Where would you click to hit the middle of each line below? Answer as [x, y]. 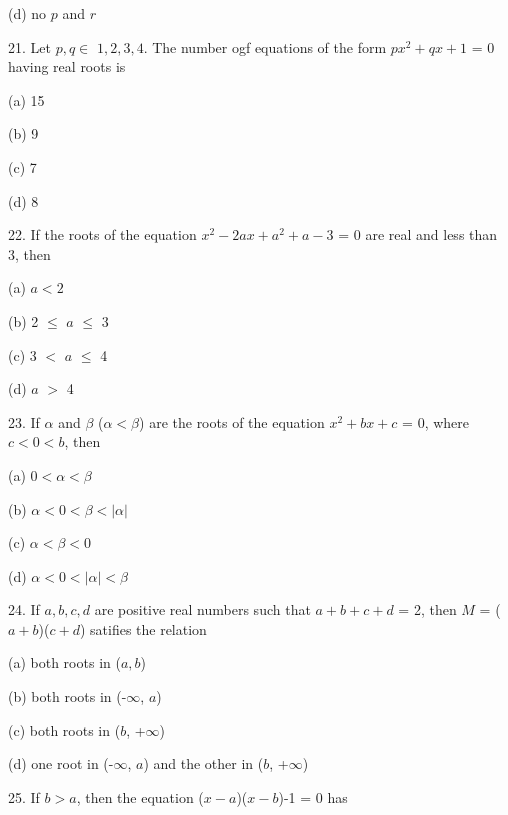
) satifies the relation [143, 628]
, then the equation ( [140, 796]
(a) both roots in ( [64, 662]
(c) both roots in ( [64, 729]
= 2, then [427, 609]
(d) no [27, 13]
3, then [29, 253]
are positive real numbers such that [202, 609]
